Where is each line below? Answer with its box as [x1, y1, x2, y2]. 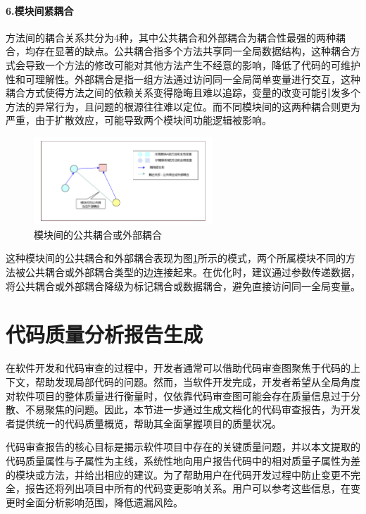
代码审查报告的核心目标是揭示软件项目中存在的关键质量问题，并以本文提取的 [6, 439, 360, 454]
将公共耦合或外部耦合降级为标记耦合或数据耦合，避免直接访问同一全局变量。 [6, 278, 360, 293]
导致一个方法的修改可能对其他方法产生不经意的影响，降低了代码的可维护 [25, 57, 360, 72]
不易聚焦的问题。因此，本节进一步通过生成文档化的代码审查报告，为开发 [25, 402, 360, 417]
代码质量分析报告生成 [6, 320, 203, 349]
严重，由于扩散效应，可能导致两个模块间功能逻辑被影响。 [6, 113, 272, 127]
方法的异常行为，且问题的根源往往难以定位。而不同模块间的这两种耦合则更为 [6, 99, 360, 113]
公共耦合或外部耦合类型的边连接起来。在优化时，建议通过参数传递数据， [25, 265, 360, 280]
